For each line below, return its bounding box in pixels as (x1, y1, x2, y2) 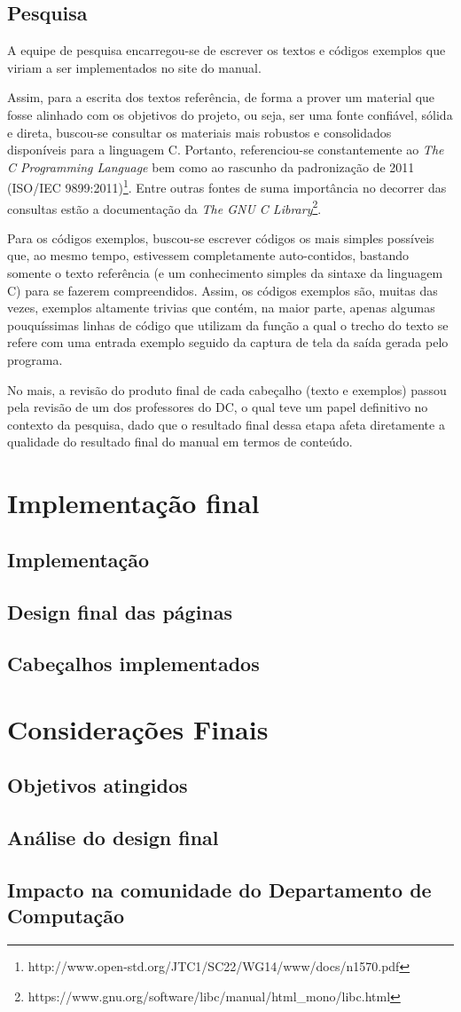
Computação (7, 902, 125, 929)
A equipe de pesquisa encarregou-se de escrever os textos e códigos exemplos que (7, 41, 446, 59)
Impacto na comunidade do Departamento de (7, 876, 432, 904)
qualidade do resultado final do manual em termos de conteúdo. (7, 432, 353, 451)
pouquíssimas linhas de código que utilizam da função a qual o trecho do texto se (7, 315, 449, 334)
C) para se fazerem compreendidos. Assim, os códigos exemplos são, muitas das (7, 281, 438, 299)
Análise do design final (7, 824, 219, 851)
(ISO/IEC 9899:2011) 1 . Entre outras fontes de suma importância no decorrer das (7, 176, 447, 197)
